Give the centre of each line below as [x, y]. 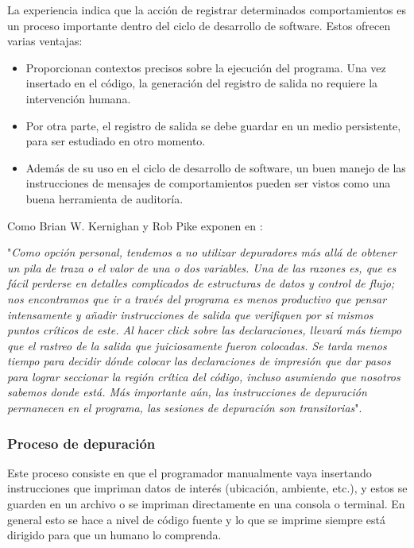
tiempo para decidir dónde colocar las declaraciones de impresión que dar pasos [199, 361]
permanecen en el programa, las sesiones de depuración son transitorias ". [185, 408]
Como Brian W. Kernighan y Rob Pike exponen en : [135, 225]
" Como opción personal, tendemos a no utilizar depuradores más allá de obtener [202, 252]
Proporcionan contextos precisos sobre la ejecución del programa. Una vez [206, 67]
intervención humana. [78, 98]
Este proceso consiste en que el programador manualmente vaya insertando [190, 472]
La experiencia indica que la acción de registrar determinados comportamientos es [207, 10]
